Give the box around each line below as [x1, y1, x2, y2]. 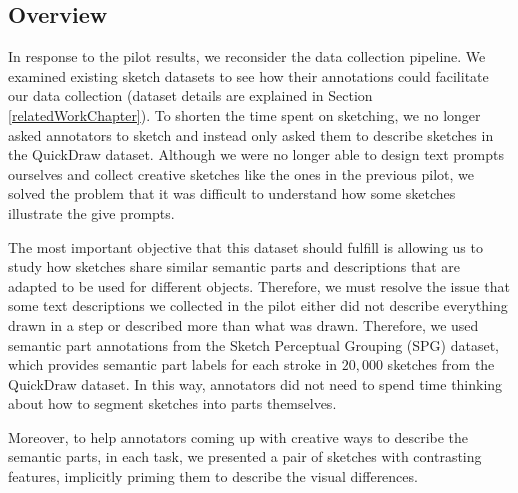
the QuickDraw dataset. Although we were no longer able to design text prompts [8, 144, 505, 165]
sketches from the [387, 354, 495, 375]
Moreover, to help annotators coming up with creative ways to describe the [8, 426, 469, 447]
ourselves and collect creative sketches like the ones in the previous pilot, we [8, 163, 475, 184]
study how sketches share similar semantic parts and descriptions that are [8, 256, 460, 277]
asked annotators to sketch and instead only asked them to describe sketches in [8, 124, 494, 145]
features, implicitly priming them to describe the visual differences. [8, 466, 418, 487]
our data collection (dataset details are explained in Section [8, 85, 373, 106]
